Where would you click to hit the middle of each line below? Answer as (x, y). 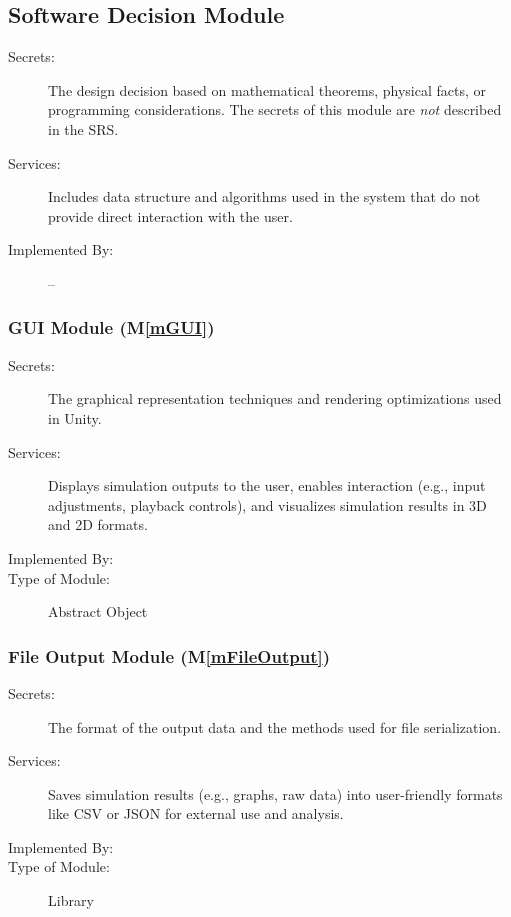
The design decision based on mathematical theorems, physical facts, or (267, 89)
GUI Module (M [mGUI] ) (111, 327)
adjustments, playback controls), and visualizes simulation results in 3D (267, 504)
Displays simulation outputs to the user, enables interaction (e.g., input (267, 485)
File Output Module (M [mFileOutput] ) (169, 655)
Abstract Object (98, 611)
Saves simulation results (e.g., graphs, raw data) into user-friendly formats (275, 793)
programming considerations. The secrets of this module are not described (275, 109)
